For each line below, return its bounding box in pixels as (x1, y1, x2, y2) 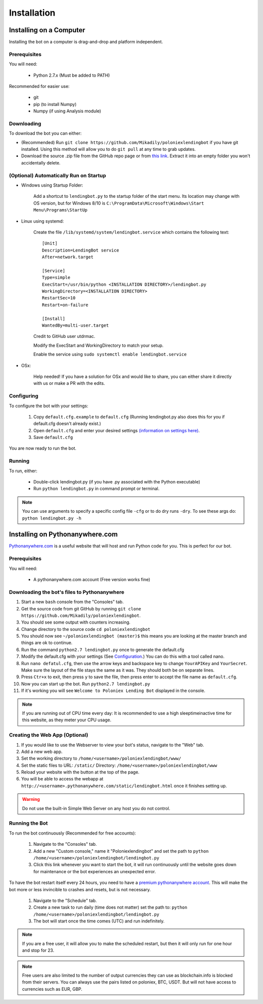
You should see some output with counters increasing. (21, 619, 131, 625)
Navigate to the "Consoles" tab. (33, 841, 97, 847)
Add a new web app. (21, 749, 63, 754)
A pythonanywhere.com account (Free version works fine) (33, 577, 150, 582)
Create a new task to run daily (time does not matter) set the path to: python (33, 904, 188, 910)
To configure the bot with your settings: (9, 403, 89, 409)
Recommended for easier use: (9, 83, 70, 89)
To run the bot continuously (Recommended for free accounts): (9, 830, 136, 836)
